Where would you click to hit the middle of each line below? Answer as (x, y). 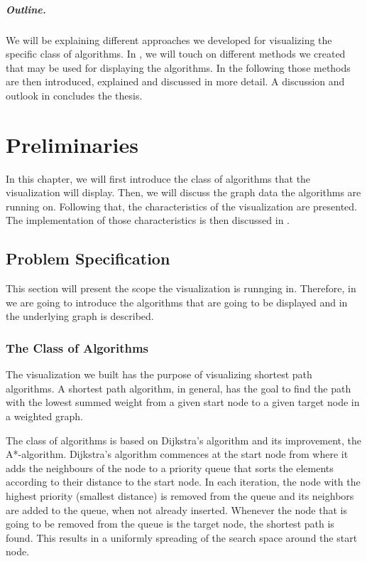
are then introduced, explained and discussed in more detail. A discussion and (175, 81)
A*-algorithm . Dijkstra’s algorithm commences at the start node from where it (177, 454)
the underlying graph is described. (80, 316)
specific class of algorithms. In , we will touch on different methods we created (176, 54)
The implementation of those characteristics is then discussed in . (148, 220)
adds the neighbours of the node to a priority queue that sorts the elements (170, 467)
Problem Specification (88, 258)
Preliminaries (72, 144)
